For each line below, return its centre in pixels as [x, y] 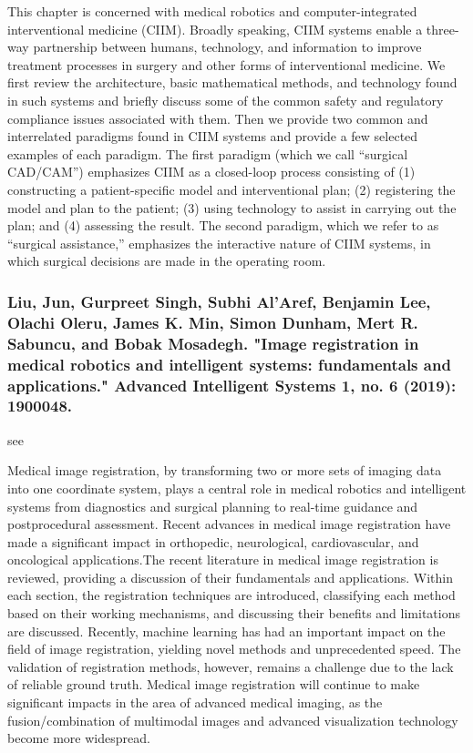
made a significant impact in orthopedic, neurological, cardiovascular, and [213, 541]
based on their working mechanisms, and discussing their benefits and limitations [234, 613]
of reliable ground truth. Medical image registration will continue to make [214, 684]
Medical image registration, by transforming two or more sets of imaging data [225, 470]
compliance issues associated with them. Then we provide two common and [218, 118]
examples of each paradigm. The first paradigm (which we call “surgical [208, 153]
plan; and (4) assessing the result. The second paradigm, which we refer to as [223, 225]
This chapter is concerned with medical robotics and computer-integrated [212, 11]
